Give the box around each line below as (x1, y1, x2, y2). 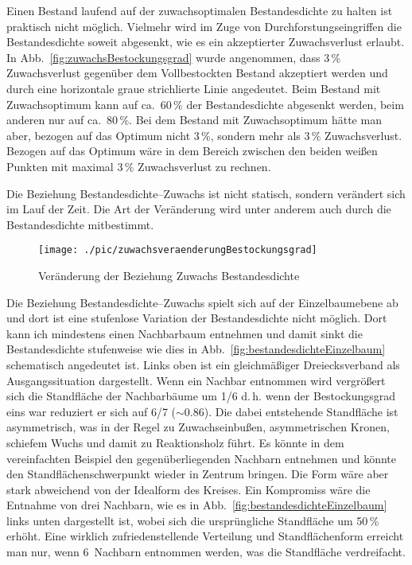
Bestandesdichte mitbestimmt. (6, 216, 154, 232)
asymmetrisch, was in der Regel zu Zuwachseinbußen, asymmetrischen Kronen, (6, 419, 390, 435)
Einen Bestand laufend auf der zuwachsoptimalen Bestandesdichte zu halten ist (6, 2, 393, 18)
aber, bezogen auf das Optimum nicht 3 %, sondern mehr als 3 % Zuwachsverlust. (6, 127, 402, 143)
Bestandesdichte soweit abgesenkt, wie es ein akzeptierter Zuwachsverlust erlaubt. (6, 33, 405, 50)
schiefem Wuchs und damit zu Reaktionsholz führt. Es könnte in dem (6, 434, 344, 450)
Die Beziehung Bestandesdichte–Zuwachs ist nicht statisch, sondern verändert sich (6, 185, 406, 201)
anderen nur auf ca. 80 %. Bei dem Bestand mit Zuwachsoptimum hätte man (6, 111, 382, 128)
